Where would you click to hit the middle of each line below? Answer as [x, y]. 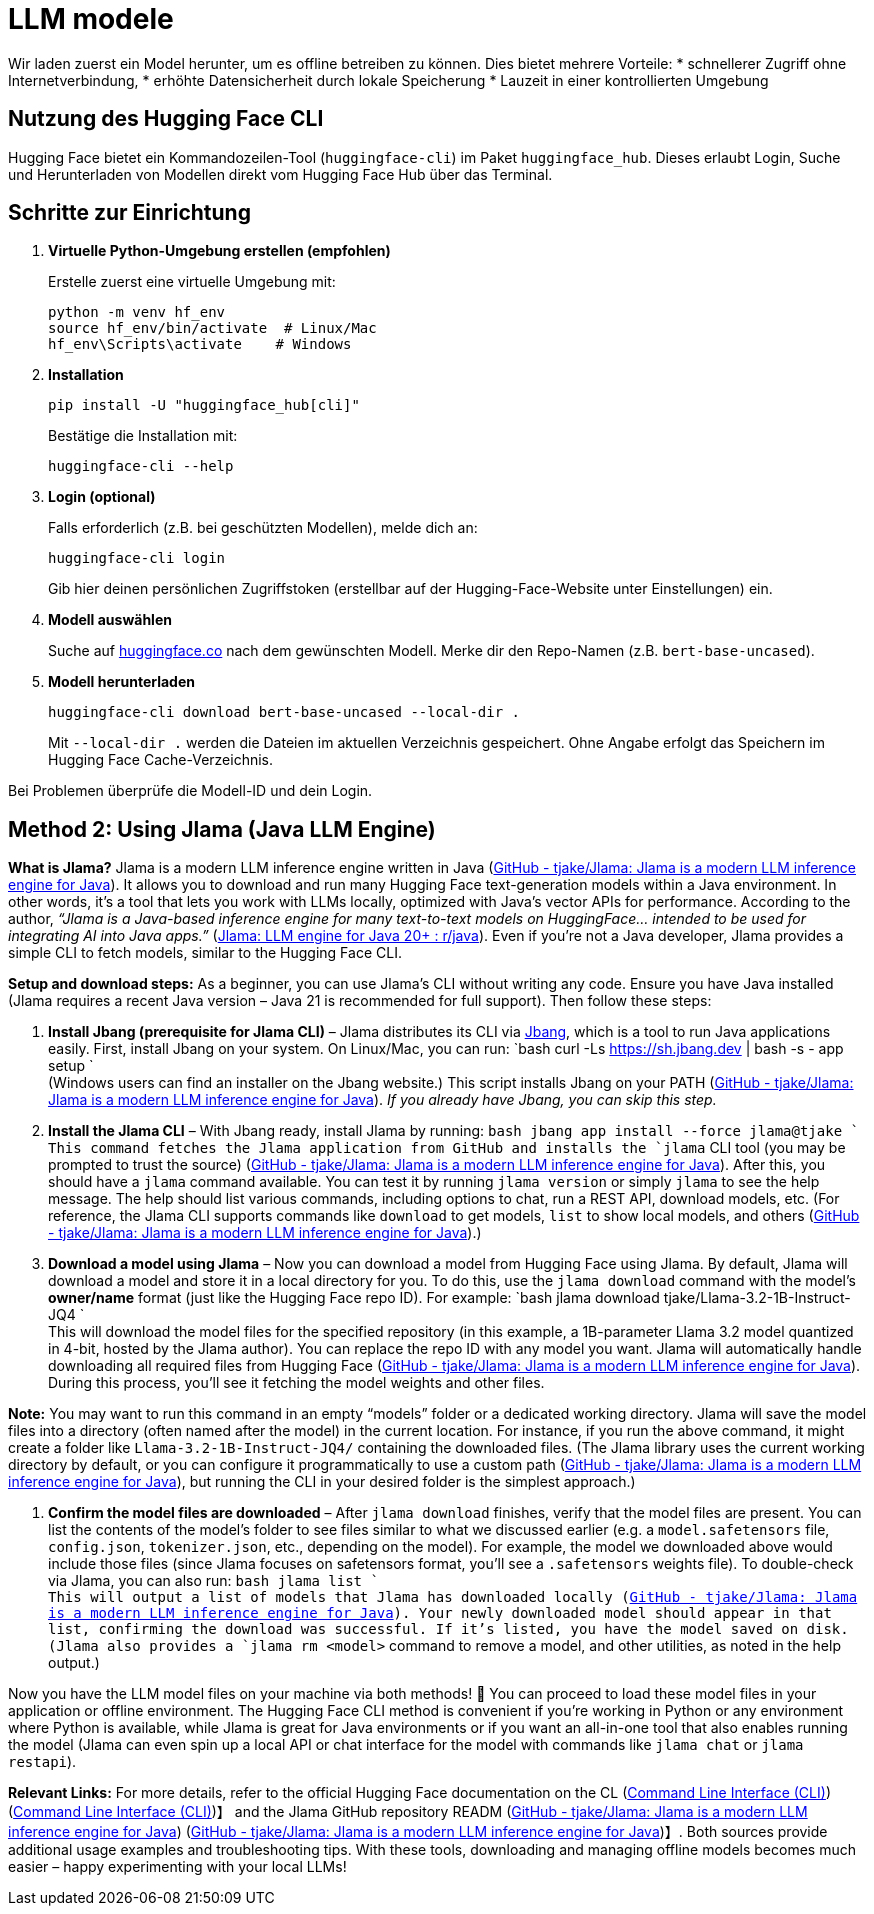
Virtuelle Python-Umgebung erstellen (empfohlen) [219, 251]
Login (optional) [102, 497]
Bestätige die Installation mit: [143, 436]
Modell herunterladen [121, 682]
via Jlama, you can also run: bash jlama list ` [213, 1581]
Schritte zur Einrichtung [129, 213]
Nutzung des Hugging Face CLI [166, 119]
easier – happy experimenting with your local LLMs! [177, 1867]
